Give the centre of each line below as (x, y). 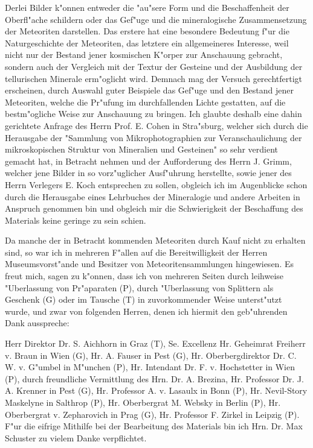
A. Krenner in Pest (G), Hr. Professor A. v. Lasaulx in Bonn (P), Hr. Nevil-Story (156, 390)
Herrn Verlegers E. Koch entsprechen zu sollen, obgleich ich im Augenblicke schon (156, 184)
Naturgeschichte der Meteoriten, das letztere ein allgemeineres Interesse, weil (147, 43)
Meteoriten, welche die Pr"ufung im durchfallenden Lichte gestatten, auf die (145, 102)
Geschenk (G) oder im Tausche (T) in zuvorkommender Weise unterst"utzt (144, 299)
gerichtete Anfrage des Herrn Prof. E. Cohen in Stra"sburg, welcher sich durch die (156, 125)
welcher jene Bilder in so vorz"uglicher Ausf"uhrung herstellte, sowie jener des (148, 173)
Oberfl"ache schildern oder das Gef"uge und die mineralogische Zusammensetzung (156, 19)
